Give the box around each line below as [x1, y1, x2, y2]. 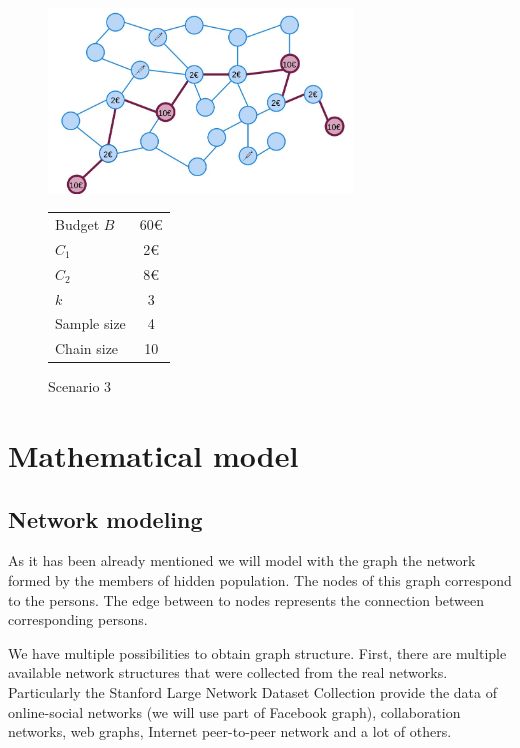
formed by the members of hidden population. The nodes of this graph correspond [8, 570, 512, 591]
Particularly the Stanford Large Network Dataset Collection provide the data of [8, 682, 497, 703]
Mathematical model [8, 435, 299, 476]
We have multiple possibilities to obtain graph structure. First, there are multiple [8, 642, 507, 663]
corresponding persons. [8, 609, 148, 630]
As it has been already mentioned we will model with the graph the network [8, 550, 476, 571]
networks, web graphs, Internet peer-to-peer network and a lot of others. [8, 721, 452, 742]
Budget [55, 213, 100, 234]
